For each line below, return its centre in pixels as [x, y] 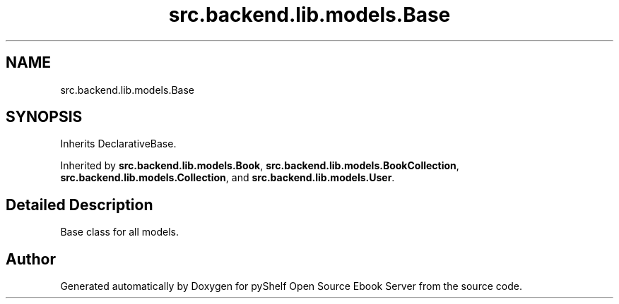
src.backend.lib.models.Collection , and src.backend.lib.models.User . [228, 178]
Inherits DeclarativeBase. [118, 144]
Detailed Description [79, 205]
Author [31, 259]
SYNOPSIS [44, 117]
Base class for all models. [120, 232]
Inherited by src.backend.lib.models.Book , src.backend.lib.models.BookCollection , [260, 166]
